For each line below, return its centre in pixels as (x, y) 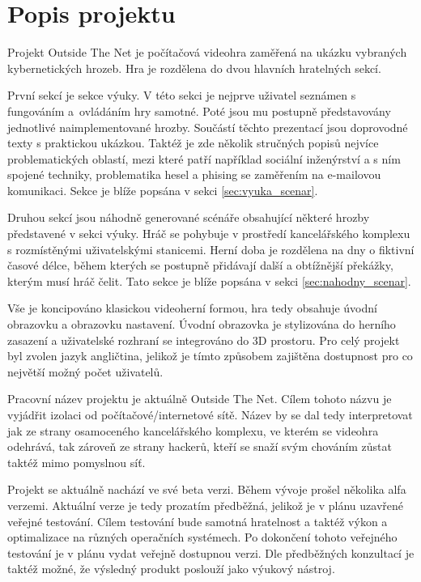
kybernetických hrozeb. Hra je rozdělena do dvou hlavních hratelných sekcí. (194, 68)
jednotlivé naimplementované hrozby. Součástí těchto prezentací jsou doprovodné (208, 127)
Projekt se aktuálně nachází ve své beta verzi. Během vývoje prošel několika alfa (207, 489)
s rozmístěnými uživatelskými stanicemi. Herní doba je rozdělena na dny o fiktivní (211, 249)
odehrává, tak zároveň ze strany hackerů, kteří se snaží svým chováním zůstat (200, 446)
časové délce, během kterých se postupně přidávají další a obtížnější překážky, (200, 265)
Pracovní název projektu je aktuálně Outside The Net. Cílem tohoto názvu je (200, 399)
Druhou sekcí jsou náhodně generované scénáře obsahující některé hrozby (189, 217)
